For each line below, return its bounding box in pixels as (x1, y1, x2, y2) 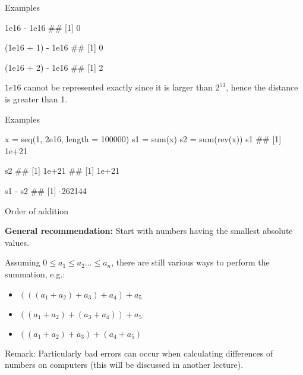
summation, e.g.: (5, 267, 65, 280)
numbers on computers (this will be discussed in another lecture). (5, 358, 244, 371)
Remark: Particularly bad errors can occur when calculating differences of (5, 346, 273, 359)
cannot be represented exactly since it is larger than (24, 81, 213, 93)
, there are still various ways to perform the (111, 256, 270, 268)
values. (5, 236, 29, 248)
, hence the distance (226, 81, 298, 93)
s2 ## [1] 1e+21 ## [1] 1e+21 (5, 164, 119, 177)
